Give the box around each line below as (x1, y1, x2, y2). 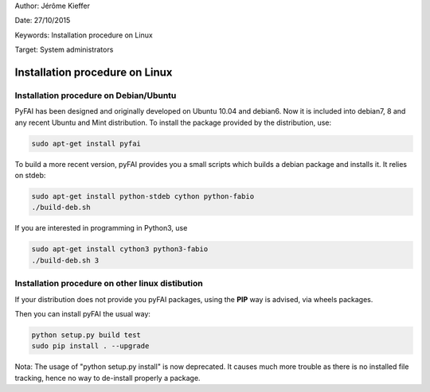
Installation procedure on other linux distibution (14, 278, 203, 289)
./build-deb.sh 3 (31, 255, 100, 265)
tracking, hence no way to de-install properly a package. (14, 373, 201, 382)
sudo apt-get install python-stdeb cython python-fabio (31, 192, 255, 201)
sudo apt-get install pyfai (31, 139, 141, 148)
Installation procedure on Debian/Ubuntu (14, 90, 177, 101)
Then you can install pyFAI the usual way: (14, 309, 151, 318)
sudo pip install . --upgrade (31, 342, 150, 351)
